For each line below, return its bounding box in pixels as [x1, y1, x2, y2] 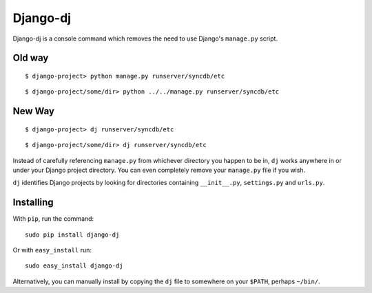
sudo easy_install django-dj [25, 262, 123, 270]
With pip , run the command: [12, 215, 94, 223]
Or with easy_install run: [12, 246, 92, 254]
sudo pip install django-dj [25, 230, 120, 239]
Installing [12, 197, 54, 208]
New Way [12, 105, 55, 117]
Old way [12, 52, 49, 64]
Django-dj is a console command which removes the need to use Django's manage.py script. [12, 34, 278, 43]
